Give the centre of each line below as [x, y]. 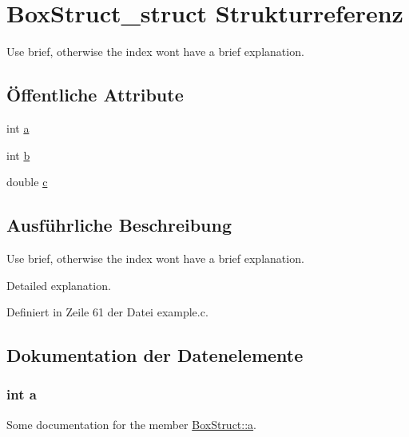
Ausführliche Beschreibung [119, 225]
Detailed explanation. [59, 285]
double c [27, 182]
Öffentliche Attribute [95, 95]
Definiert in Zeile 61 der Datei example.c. [107, 312]
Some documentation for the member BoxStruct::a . [132, 424]
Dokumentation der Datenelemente [155, 355]
